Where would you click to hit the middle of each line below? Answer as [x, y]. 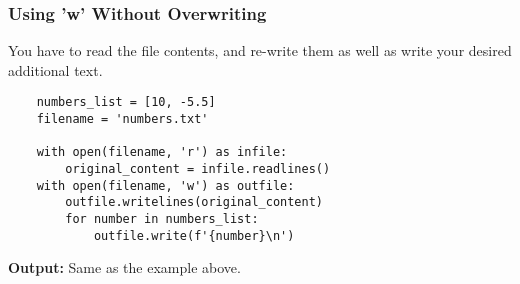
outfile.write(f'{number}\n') [194, 235]
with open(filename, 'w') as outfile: [165, 185]
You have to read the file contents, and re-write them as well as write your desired [260, 50]
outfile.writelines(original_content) [194, 202]
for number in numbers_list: [162, 219]
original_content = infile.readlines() [198, 169]
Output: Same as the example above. [124, 267]
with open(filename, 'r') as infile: [162, 152]
